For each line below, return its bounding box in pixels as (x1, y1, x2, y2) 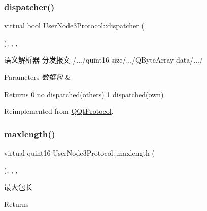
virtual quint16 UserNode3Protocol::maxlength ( (4, 147, 155, 158)
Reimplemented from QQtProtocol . (4, 106, 114, 116)
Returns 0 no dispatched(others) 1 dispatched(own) (4, 88, 164, 99)
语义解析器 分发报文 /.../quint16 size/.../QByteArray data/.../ (4, 54, 203, 65)
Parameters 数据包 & (4, 72, 71, 82)
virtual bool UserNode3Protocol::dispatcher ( (4, 20, 144, 31)
